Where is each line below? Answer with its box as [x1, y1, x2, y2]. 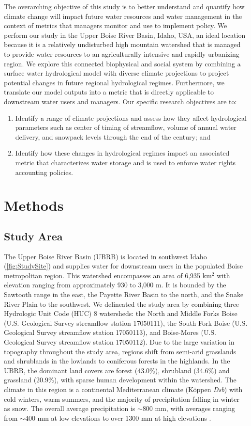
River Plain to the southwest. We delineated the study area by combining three [4, 299, 239, 309]
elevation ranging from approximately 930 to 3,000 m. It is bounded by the [4, 280, 226, 290]
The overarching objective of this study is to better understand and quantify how [4, 1, 245, 11]
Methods [4, 195, 64, 215]
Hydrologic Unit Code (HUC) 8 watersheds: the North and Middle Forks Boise [4, 308, 237, 318]
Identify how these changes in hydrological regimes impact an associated [15, 148, 230, 158]
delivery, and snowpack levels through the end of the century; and [15, 131, 210, 142]
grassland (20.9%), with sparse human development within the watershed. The [4, 375, 236, 385]
